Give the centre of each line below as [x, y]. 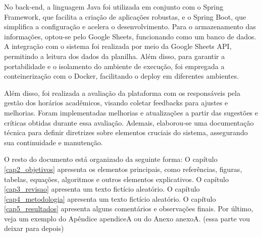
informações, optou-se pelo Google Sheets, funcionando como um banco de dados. [130, 36]
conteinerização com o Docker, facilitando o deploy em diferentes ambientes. [122, 76]
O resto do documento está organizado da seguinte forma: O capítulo [111, 159]
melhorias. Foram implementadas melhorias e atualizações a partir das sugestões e [131, 112]
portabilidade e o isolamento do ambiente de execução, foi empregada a [114, 66]
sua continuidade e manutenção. [54, 142]
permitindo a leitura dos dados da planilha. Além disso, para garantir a [115, 56]
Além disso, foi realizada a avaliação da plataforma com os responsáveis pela [122, 93]
